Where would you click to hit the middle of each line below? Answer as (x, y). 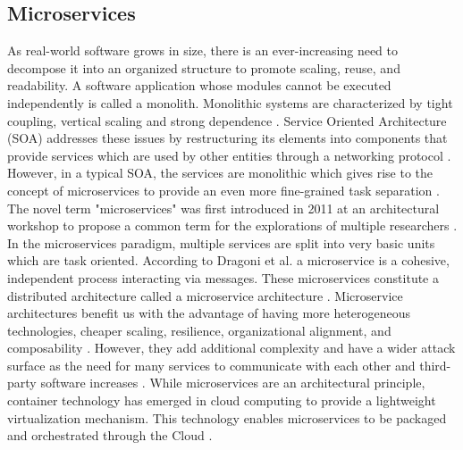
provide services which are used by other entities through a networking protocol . (229, 155)
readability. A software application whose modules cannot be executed (199, 85)
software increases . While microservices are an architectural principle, (233, 383)
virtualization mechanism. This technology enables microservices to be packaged (227, 417)
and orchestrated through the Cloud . (110, 435)
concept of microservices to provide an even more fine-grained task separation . (223, 190)
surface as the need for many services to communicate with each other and (211, 365)
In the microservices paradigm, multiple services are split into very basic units (221, 242)
